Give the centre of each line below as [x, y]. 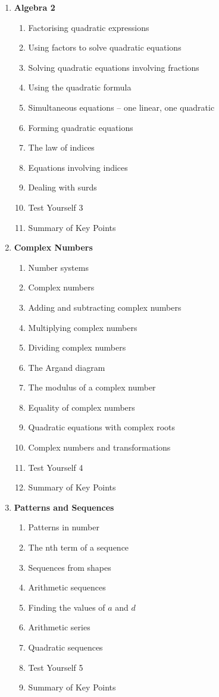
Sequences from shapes [70, 567]
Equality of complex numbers [82, 407]
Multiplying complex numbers [83, 327]
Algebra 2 [35, 7]
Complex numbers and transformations [99, 447]
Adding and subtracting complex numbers [105, 307]
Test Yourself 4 [56, 467]
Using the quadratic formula [80, 87]
